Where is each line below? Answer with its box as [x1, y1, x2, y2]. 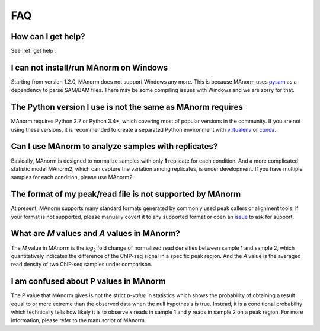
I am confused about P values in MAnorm [11, 276, 166, 287]
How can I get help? [11, 31, 85, 42]
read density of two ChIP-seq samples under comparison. [11, 261, 152, 268]
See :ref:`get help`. [11, 47, 57, 55]
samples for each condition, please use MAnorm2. [11, 174, 135, 181]
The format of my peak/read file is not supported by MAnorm [11, 189, 241, 199]
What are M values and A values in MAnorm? [11, 228, 180, 238]
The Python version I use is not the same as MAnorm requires [11, 102, 243, 112]
